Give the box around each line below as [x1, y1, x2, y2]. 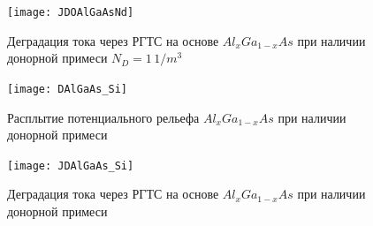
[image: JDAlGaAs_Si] [7, 159, 134, 172]
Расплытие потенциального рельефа [7, 108, 200, 126]
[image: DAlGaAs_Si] [7, 82, 128, 95]
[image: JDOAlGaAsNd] [7, 6, 134, 19]
